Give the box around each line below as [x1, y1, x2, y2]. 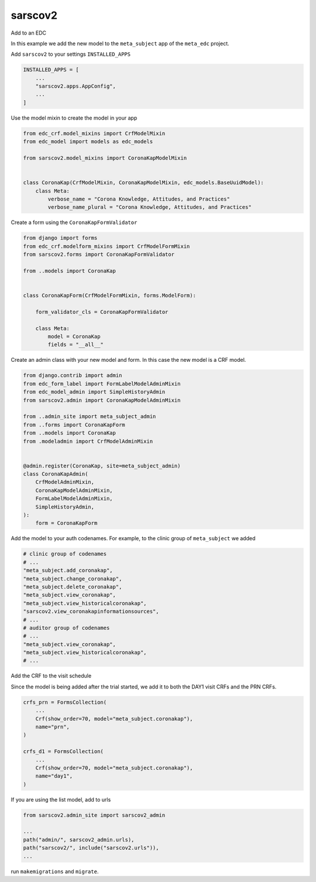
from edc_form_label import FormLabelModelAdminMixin [23, 380, 181, 387]
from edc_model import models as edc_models [23, 138, 153, 145]
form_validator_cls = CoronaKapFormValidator [35, 308, 169, 315]
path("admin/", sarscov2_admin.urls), [23, 836, 135, 843]
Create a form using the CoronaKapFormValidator [11, 219, 138, 226]
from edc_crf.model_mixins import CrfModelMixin [23, 130, 166, 137]
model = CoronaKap [47, 333, 101, 340]
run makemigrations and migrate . [11, 868, 99, 875]
